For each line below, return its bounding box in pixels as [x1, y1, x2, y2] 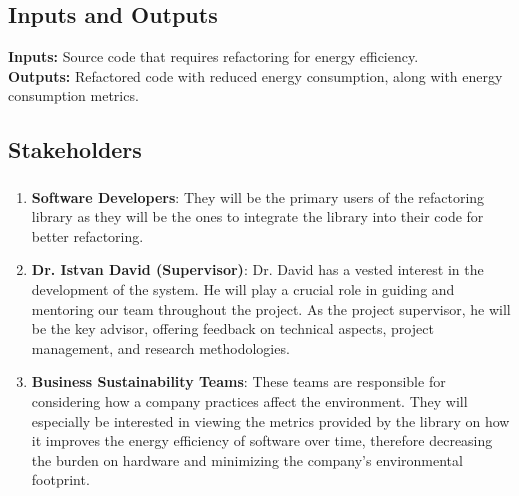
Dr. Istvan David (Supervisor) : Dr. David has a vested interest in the [31, 259, 484, 280]
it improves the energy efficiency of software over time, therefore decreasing [31, 430, 493, 451]
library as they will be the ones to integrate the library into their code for [31, 206, 484, 227]
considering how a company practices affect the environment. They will [31, 391, 468, 412]
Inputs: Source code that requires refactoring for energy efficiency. [8, 46, 419, 67]
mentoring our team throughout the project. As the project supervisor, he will [31, 298, 511, 319]
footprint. [31, 469, 90, 490]
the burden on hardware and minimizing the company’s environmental [31, 449, 463, 470]
